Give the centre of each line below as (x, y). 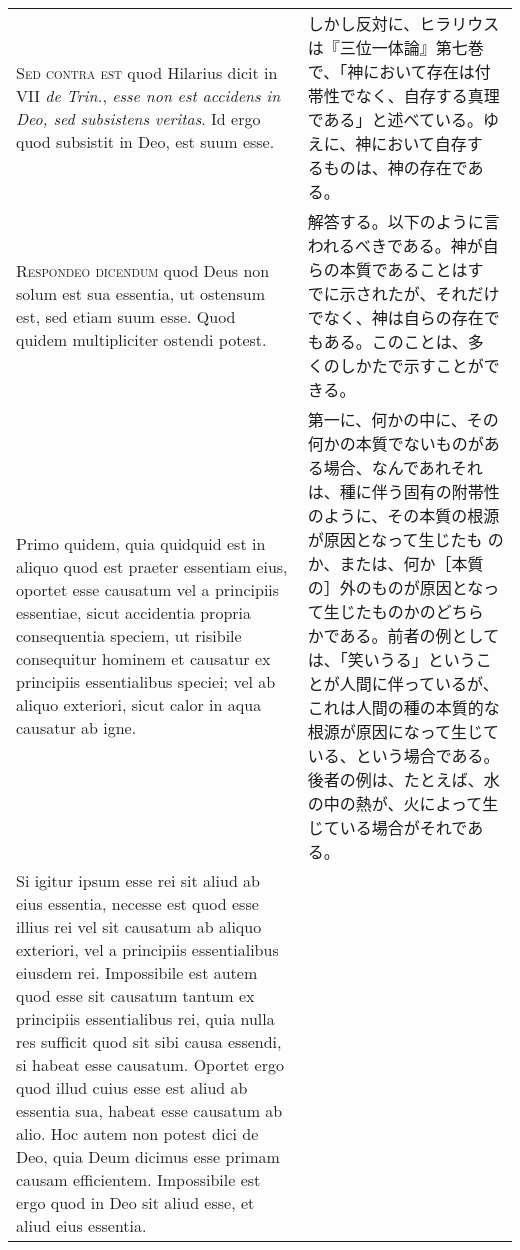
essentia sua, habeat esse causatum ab (149, 1110)
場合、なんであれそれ (403, 467)
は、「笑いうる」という (391, 659)
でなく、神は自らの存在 (395, 317)
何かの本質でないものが (395, 443)
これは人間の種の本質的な (403, 707)
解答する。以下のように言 (403, 221)
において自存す (427, 143)
